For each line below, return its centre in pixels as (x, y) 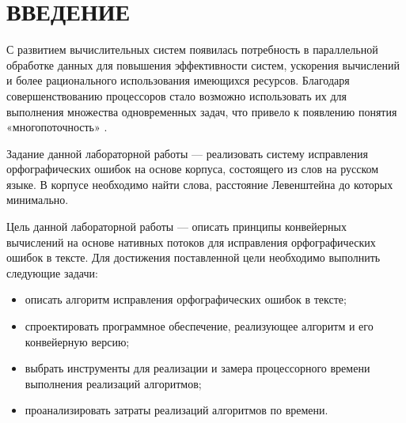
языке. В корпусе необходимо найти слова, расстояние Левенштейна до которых (200, 184)
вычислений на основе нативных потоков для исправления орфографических (191, 242)
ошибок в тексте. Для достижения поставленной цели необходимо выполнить (194, 257)
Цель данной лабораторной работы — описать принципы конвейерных (176, 227)
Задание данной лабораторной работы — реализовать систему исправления (187, 153)
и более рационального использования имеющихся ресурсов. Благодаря (178, 80)
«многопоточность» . (57, 127)
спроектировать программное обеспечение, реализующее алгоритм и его (199, 326)
